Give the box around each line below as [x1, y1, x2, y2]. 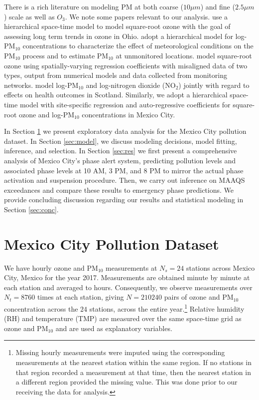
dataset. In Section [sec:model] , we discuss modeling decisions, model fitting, [4, 135, 237, 146]
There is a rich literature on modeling [4, 1, 119, 11]
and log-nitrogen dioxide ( [86, 79, 165, 90]
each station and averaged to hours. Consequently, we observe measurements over [4, 282, 253, 292]
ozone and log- [18, 109, 63, 119]
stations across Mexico [186, 262, 255, 273]
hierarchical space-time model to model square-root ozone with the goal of [4, 21, 231, 31]
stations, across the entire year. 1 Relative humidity [89, 302, 245, 314]
